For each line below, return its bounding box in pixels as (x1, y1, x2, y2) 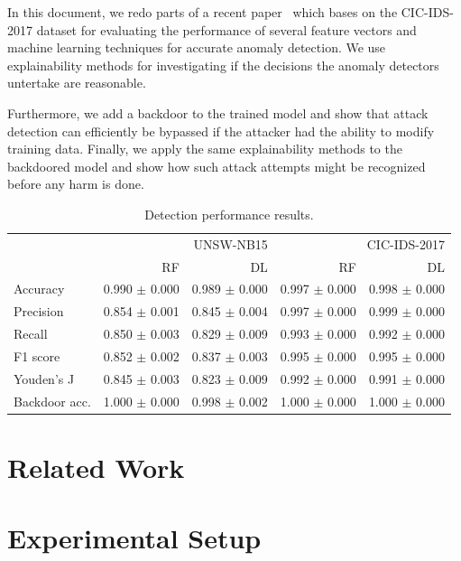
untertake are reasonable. (7, 73, 146, 92)
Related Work (7, 448, 185, 485)
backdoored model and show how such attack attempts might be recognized (7, 156, 426, 175)
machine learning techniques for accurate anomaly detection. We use (7, 38, 386, 57)
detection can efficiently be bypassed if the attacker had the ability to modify (7, 121, 435, 140)
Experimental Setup (7, 519, 262, 556)
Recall (14, 324, 48, 343)
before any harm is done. (7, 174, 144, 193)
